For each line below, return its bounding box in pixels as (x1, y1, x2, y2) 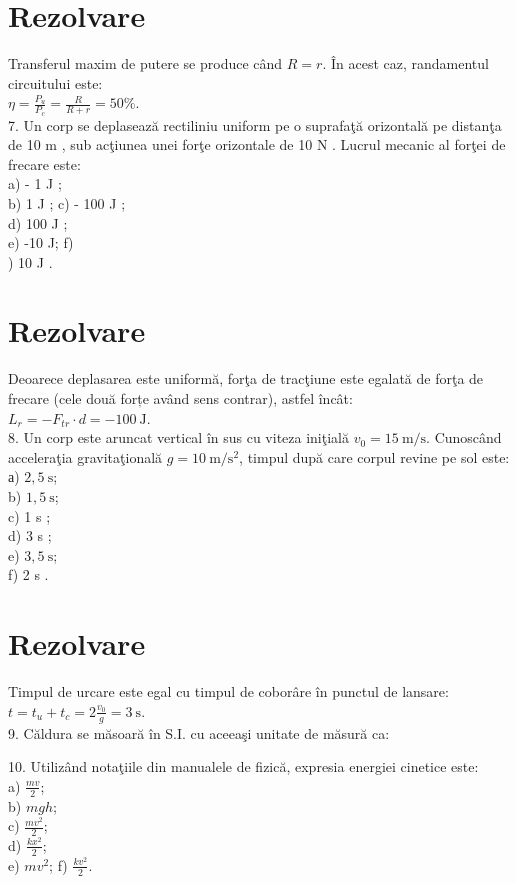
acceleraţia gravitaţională (8, 446, 163, 467)
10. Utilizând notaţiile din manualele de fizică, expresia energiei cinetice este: (8, 756, 479, 777)
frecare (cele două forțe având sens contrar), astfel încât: (8, 388, 353, 409)
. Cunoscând (426, 427, 502, 448)
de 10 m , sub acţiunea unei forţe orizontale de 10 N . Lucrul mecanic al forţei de (8, 134, 506, 155)
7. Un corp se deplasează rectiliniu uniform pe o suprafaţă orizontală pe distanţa (8, 114, 502, 135)
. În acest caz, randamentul (322, 53, 489, 74)
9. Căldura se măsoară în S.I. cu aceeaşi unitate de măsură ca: (8, 722, 390, 743)
